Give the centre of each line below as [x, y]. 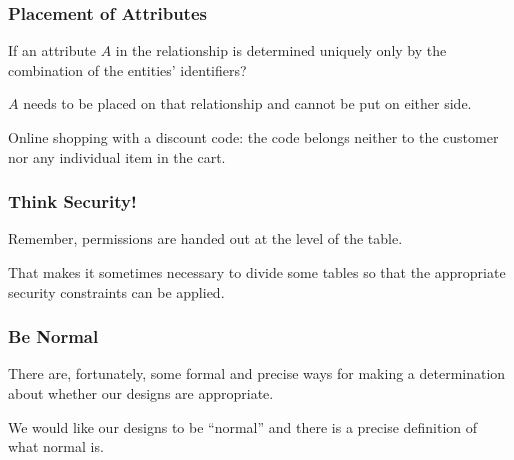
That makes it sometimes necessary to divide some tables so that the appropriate [257, 272]
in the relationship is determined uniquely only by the [281, 50]
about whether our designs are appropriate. [141, 393]
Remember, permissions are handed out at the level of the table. [205, 238]
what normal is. [56, 446]
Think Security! [72, 201]
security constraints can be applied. [116, 291]
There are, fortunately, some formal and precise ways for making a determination [257, 373]
